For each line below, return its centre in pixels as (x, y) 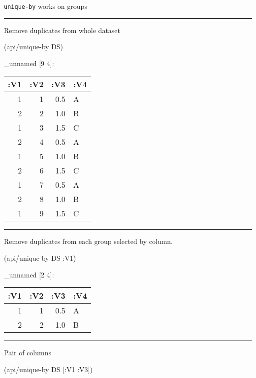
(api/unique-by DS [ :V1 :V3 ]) (48, 369)
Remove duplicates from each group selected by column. (88, 241)
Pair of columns (28, 353)
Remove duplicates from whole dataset (62, 30)
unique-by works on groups (46, 6)
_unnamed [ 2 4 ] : (29, 274)
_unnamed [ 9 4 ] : (29, 63)
